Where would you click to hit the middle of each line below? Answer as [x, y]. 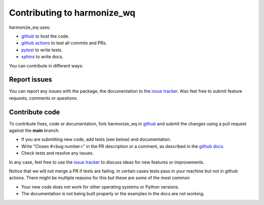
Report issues [31, 80]
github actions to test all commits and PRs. [64, 43]
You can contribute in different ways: [46, 65]
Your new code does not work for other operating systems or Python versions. [100, 187]
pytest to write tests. [42, 50]
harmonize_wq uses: [30, 27]
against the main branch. [34, 131]
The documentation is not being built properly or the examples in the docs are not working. [113, 194]
